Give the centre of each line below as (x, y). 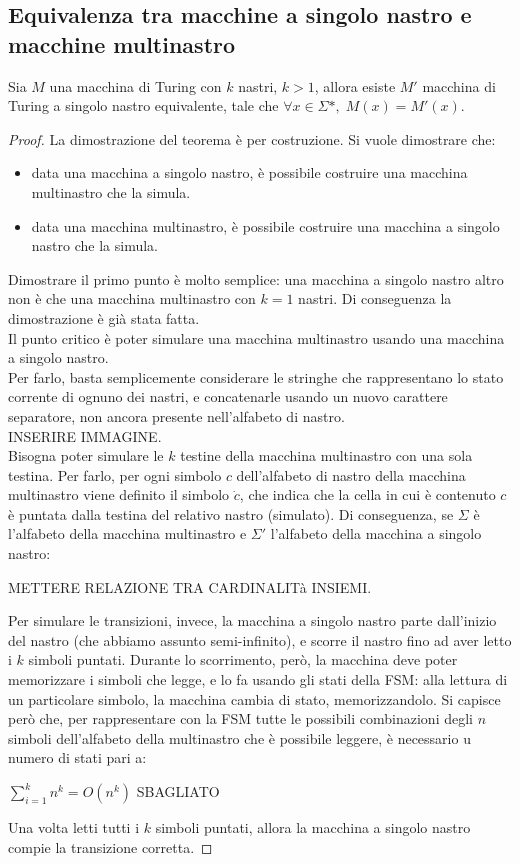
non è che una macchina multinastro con (132, 298)
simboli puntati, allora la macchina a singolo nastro (313, 827)
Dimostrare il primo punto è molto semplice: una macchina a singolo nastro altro (256, 278)
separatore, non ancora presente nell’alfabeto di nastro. (176, 415)
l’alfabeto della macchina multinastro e (127, 533)
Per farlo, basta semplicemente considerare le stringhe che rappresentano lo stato (256, 376)
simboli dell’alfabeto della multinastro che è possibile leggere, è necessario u (239, 737)
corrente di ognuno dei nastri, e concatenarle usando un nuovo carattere (228, 396)
